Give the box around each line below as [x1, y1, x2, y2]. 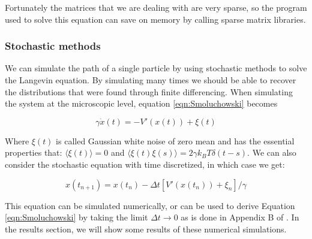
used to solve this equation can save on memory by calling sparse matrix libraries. [5, 13, 306, 25]
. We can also [247, 146, 296, 159]
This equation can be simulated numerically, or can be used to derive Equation [5, 199, 295, 211]
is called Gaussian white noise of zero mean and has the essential [56, 134, 295, 147]
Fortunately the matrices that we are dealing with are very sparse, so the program [5, 1, 307, 13]
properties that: [5, 146, 62, 159]
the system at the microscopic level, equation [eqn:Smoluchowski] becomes [5, 97, 278, 110]
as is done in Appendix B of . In [181, 211, 299, 223]
